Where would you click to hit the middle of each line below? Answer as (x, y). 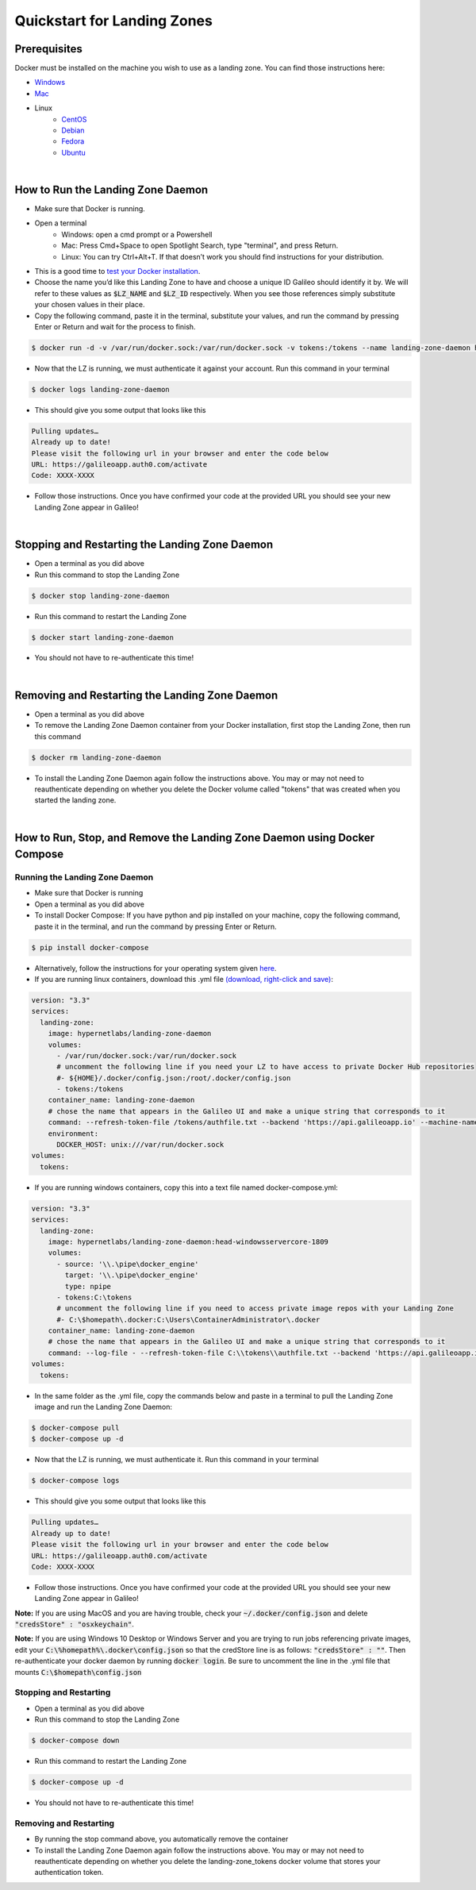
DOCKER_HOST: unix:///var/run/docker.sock (140, 1145)
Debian (73, 130)
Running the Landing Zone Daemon (84, 877)
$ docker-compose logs (75, 1481)
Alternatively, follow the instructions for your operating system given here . (155, 968)
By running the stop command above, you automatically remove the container (161, 1839)
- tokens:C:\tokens (94, 1297)
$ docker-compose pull (75, 1428)
